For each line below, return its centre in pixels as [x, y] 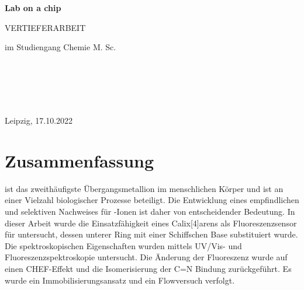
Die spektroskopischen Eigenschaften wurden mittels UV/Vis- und [123, 245]
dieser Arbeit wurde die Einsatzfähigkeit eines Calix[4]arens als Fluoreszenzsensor [151, 223]
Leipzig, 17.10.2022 [39, 120]
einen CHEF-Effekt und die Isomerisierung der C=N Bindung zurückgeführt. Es [148, 269]
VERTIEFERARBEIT [45, 27]
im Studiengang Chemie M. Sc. [61, 47]
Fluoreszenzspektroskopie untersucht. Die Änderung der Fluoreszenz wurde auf [146, 257]
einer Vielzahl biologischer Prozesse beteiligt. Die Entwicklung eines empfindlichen [152, 200]
